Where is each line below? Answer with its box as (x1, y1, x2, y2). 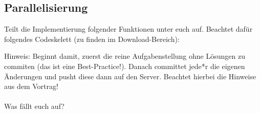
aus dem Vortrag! (4, 81, 58, 92)
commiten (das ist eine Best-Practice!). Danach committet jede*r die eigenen (4, 60, 245, 71)
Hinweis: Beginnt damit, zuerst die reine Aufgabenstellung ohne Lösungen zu (4, 51, 245, 61)
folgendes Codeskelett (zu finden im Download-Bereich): (4, 33, 180, 44)
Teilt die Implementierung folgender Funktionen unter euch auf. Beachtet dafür (4, 24, 253, 34)
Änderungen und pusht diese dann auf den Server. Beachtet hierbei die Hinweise (4, 71, 256, 81)
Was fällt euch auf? (4, 101, 64, 111)
